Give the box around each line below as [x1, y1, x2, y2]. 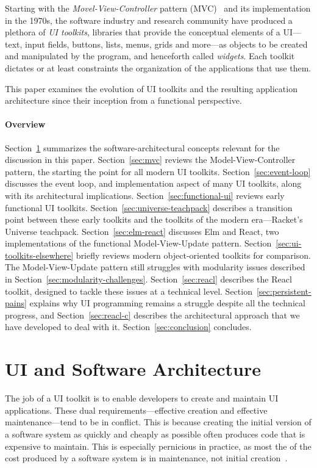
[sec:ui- [276, 237, 302, 250]
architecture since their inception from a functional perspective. [5, 94, 242, 107]
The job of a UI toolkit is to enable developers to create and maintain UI [5, 392, 279, 405]
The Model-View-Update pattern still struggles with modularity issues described [5, 261, 305, 273]
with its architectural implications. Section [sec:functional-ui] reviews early [5, 189, 285, 201]
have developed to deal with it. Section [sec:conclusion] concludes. [5, 320, 252, 333]
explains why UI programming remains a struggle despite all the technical [29, 297, 305, 309]
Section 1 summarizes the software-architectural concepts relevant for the [5, 141, 280, 154]
